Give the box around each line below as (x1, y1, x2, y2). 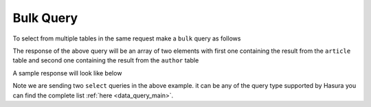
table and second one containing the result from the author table (12, 56, 199, 64)
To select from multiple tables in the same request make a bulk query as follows (12, 34, 241, 43)
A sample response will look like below (12, 69, 122, 77)
